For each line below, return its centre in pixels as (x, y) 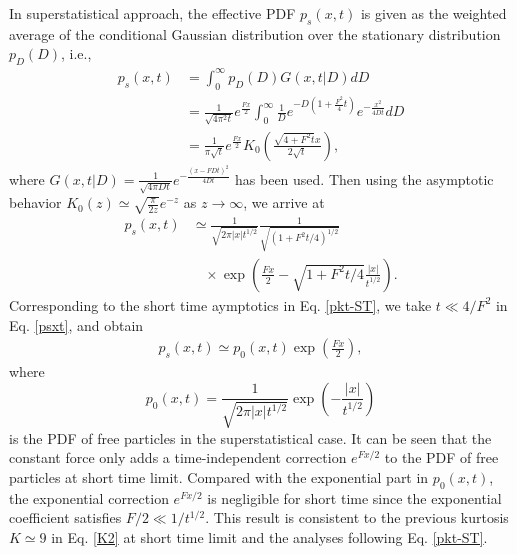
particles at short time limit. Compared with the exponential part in (219, 476)
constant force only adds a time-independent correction (178, 457)
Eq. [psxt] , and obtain (76, 324)
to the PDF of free (441, 457)
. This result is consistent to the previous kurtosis (357, 517)
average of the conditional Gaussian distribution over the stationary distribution (255, 33)
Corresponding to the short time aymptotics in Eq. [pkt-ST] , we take (220, 304)
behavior (35, 202)
